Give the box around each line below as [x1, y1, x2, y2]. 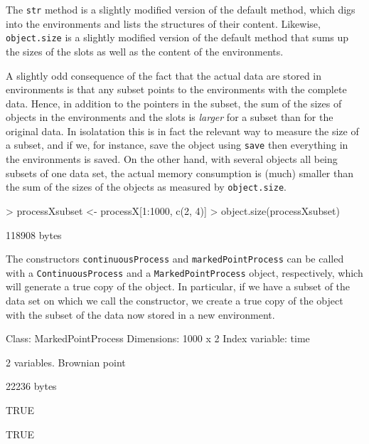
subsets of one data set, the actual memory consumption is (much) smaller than [6, 165, 354, 180]
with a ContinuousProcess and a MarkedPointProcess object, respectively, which [6, 265, 363, 280]
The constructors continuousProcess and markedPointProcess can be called [6, 251, 344, 266]
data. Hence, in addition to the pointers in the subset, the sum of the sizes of [6, 95, 342, 110]
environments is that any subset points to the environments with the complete [6, 82, 347, 97]
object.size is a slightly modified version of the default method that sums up [6, 30, 349, 45]
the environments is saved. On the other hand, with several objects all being [6, 152, 338, 166]
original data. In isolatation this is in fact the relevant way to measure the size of [6, 123, 359, 138]
